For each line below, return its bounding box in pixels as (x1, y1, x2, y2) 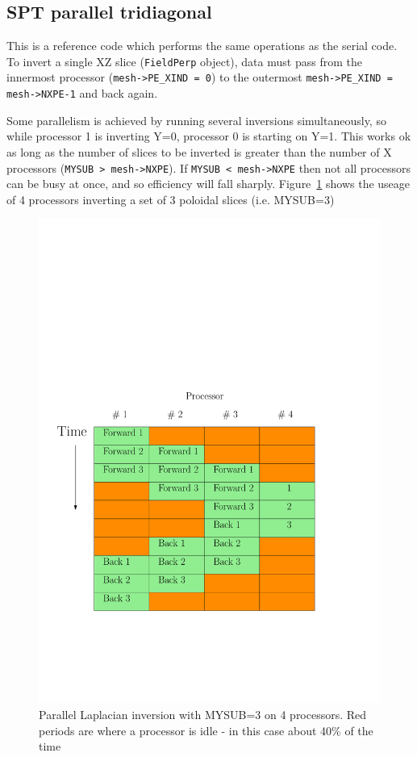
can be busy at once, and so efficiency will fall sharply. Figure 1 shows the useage (6, 175, 411, 192)
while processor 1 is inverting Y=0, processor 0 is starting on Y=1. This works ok (6, 128, 411, 144)
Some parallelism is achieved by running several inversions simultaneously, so (6, 111, 386, 128)
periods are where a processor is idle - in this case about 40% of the (39, 721, 373, 738)
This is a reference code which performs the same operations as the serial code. (6, 37, 398, 54)
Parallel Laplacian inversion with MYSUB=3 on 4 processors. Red (39, 705, 367, 722)
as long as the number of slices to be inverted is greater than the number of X (6, 143, 392, 160)
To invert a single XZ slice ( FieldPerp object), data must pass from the (6, 52, 362, 69)
